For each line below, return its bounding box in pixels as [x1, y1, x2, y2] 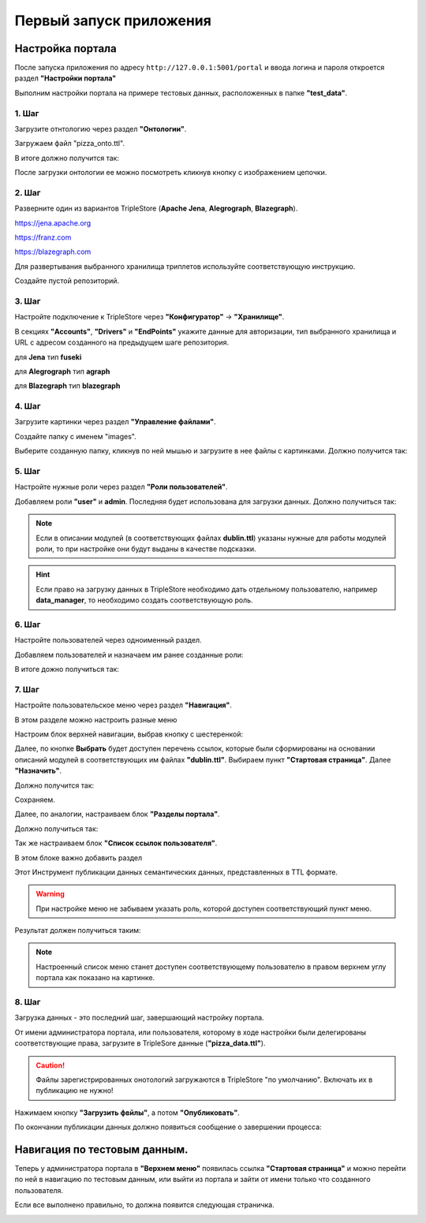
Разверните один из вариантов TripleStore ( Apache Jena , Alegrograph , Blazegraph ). [14, 203, 298, 213]
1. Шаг [14, 107, 39, 118]
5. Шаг [14, 466, 41, 477]
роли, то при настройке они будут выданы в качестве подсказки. [35, 544, 256, 554]
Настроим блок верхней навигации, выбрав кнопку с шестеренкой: [14, 729, 244, 739]
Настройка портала [14, 42, 118, 55]
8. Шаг [14, 997, 41, 1007]
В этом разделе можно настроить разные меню [14, 714, 177, 725]
